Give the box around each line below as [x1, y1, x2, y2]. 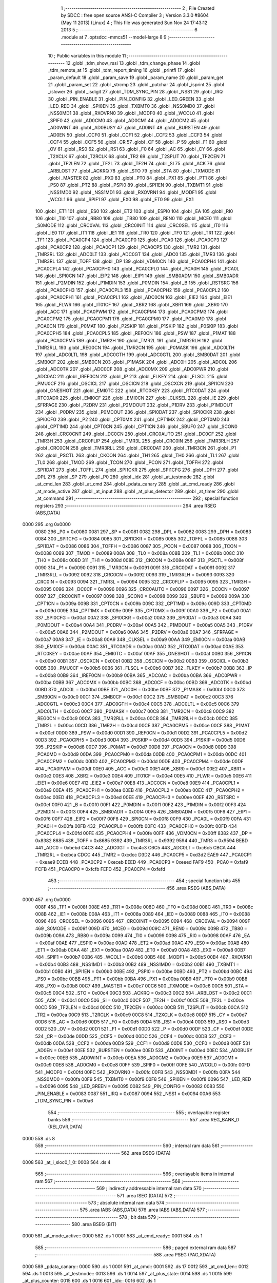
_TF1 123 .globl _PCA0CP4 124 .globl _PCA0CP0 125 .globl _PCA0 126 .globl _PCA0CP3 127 [35, 237, 228, 243]
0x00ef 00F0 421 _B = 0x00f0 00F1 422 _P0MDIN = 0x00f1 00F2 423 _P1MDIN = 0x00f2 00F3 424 [35, 801, 246, 808]
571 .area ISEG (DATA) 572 [117, 1192, 173, 1198]
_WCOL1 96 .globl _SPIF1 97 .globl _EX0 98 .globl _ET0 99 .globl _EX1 [48, 197, 194, 203]
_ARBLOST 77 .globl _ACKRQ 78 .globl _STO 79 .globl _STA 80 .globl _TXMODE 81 [48, 167, 221, 174]
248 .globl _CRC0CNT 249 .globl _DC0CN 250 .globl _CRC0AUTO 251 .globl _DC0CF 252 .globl [35, 431, 237, 437]
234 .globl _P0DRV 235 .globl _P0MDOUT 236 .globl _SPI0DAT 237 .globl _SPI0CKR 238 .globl [35, 409, 235, 415]
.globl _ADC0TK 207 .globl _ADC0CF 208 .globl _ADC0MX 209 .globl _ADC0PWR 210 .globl [35, 366, 228, 372]
